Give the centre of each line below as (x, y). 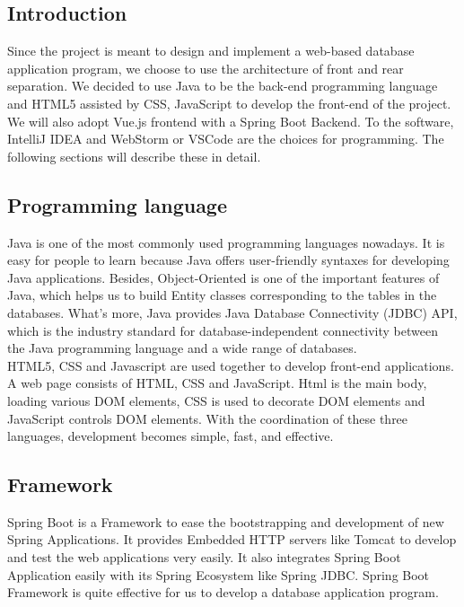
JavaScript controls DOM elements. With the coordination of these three (208, 418)
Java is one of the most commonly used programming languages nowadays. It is (226, 242)
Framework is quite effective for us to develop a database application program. (223, 592)
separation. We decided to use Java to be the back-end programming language (223, 86)
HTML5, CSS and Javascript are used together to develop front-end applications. (231, 365)
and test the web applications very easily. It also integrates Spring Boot (204, 557)
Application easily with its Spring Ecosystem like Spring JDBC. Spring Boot (219, 574)
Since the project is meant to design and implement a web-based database (211, 51)
